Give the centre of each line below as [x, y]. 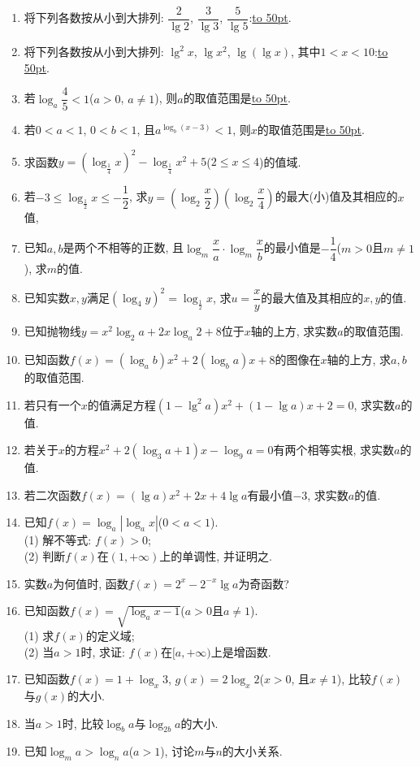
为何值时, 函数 [91, 583]
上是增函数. [241, 651]
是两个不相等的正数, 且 [123, 247]
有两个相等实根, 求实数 [334, 450]
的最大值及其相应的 [312, 297]
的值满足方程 [121, 404]
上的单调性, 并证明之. [216, 555]
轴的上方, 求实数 [294, 331]
